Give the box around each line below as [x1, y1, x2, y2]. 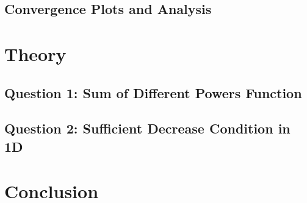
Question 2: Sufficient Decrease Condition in [4, 119, 291, 138]
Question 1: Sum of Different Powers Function [4, 83, 302, 102]
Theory [4, 41, 67, 66]
